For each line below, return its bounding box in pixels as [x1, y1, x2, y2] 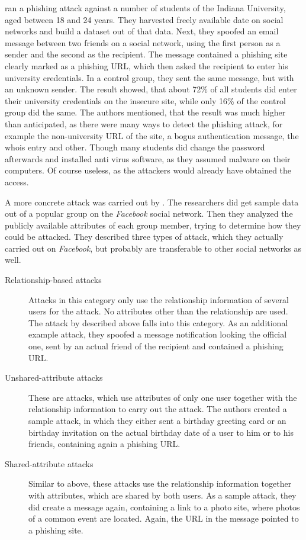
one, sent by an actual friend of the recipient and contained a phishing [28, 340, 284, 352]
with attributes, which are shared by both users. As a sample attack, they [28, 488, 297, 501]
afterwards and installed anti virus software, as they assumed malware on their [5, 152, 291, 165]
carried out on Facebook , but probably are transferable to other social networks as [5, 242, 302, 254]
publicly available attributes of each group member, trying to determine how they [5, 218, 301, 231]
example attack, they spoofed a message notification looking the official [28, 328, 287, 340]
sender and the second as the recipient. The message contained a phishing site [5, 48, 288, 60]
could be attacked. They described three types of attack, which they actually [5, 230, 284, 243]
